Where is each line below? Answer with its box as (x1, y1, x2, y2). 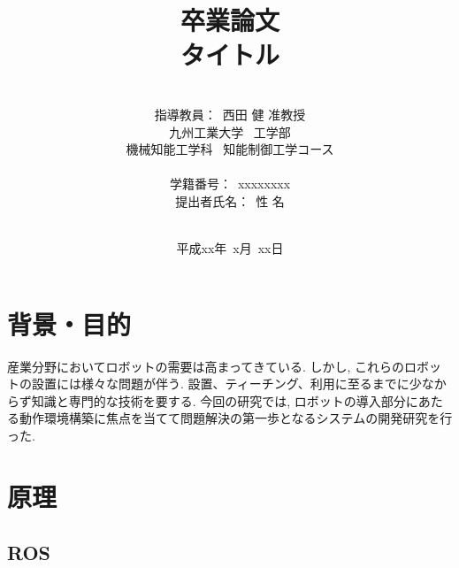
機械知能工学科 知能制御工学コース (126, 140, 334, 158)
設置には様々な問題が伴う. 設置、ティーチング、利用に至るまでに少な (31, 374, 434, 393)
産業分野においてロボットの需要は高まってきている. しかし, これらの (7, 357, 405, 375)
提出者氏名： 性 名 (175, 191, 285, 210)
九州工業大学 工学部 (169, 122, 291, 141)
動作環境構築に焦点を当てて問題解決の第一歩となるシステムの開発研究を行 (19, 409, 453, 427)
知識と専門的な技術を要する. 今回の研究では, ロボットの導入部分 (31, 391, 406, 410)
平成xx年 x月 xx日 (176, 239, 284, 257)
